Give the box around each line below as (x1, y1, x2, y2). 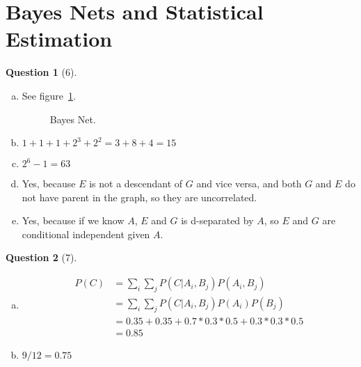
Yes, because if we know (22, 213, 125, 228)
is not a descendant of (89, 176, 183, 191)
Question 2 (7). (6, 250, 77, 265)
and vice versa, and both (196, 176, 302, 191)
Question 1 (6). (6, 65, 77, 79)
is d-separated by (181, 213, 254, 228)
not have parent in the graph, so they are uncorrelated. (22, 189, 257, 204)
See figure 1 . (22, 88, 76, 102)
